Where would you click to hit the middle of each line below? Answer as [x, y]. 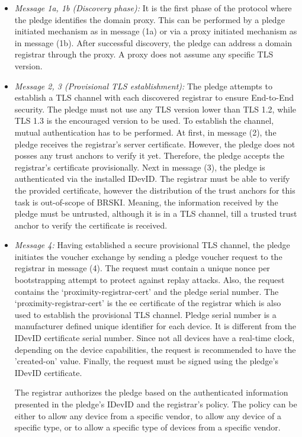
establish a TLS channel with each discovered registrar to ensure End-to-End [154, 97]
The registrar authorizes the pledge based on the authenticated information [151, 392]
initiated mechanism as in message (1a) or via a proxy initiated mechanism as [156, 31]
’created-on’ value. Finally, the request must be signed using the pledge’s [146, 361]
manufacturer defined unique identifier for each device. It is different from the [155, 326]
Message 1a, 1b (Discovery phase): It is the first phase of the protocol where [153, 8]
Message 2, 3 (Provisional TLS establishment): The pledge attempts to [143, 86]
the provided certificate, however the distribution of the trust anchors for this [155, 190]
